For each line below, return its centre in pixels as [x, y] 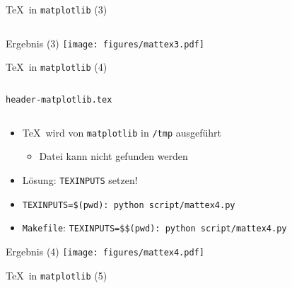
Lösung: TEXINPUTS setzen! [80, 179]
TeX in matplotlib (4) [57, 67]
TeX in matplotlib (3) [57, 9]
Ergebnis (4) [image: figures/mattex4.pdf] [105, 251]
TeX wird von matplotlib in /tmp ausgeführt [122, 132]
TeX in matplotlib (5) [57, 275]
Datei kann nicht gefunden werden [113, 156]
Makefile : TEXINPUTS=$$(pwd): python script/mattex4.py [154, 227]
